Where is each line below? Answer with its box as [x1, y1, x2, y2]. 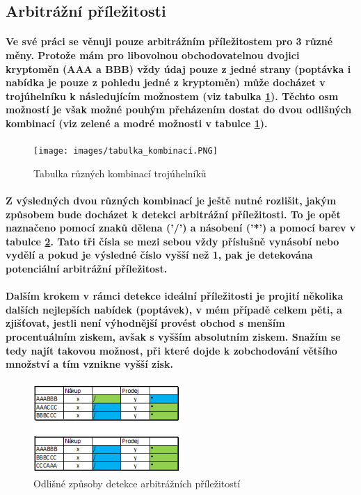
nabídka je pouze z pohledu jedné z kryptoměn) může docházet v [6, 75, 326, 90]
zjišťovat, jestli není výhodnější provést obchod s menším [6, 316, 285, 330]
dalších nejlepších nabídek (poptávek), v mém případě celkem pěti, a [6, 302, 342, 316]
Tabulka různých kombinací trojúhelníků [33, 165, 207, 180]
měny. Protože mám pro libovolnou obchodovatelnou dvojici [6, 47, 300, 62]
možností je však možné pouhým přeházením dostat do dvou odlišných [6, 102, 352, 117]
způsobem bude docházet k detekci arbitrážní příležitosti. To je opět [6, 206, 341, 221]
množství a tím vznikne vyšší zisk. [6, 357, 173, 371]
